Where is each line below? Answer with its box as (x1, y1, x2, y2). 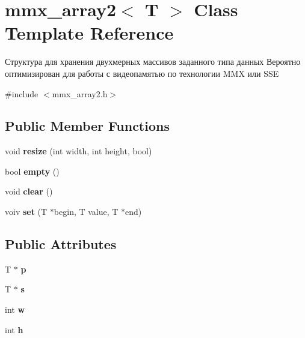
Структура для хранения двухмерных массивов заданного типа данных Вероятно (5, 55, 301, 68)
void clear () (5, 185, 53, 198)
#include (5, 87, 39, 100)
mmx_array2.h (52, 87, 108, 100)
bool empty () (5, 164, 60, 177)
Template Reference (5, 20, 174, 45)
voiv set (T (5, 205, 48, 218)
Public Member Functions (5, 116, 170, 135)
